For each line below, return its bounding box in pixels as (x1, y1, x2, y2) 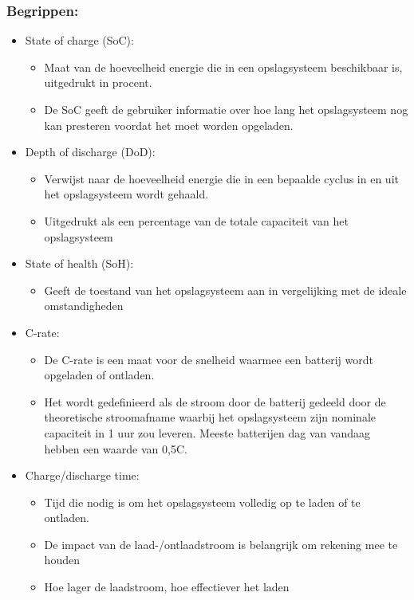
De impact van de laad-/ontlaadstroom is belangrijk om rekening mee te (44, 535, 398, 552)
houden (44, 551, 80, 568)
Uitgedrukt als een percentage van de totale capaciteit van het (44, 212, 349, 229)
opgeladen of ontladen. (44, 367, 155, 383)
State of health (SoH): (25, 255, 134, 272)
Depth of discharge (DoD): (25, 143, 156, 160)
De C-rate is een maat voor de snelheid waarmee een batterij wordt (44, 351, 373, 367)
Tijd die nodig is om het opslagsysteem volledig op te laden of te (44, 493, 361, 510)
